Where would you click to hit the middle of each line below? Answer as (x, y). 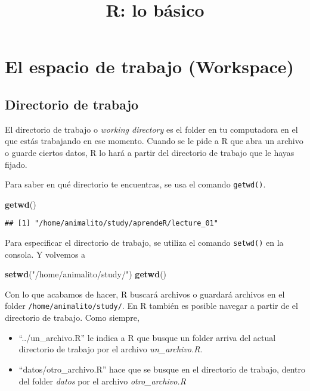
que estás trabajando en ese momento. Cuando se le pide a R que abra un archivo (154, 141)
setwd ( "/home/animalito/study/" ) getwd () (86, 274)
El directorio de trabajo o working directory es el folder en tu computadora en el (151, 129)
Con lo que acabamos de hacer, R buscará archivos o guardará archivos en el (145, 294)
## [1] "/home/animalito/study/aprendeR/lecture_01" (111, 223)
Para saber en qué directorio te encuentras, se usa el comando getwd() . (135, 184)
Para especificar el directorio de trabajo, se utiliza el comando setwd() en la (144, 243)
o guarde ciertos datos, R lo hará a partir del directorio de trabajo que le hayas (150, 152)
